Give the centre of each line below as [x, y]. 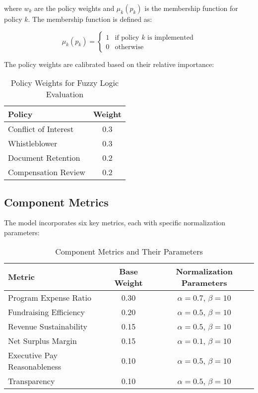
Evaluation [65, 94]
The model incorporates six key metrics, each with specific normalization [115, 223]
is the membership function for [191, 8]
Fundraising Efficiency [46, 312]
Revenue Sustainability [48, 326]
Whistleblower [33, 143]
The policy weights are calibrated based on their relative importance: [109, 64]
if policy [127, 37]
